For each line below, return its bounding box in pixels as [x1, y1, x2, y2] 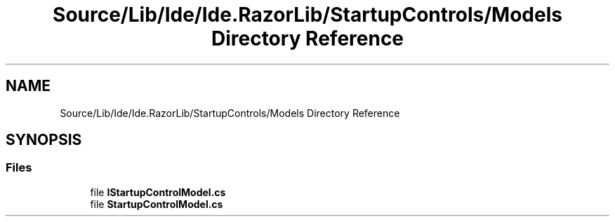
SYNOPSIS [6, 131, 82, 149]
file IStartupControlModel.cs [90, 186, 226, 198]
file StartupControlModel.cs [90, 197, 223, 210]
